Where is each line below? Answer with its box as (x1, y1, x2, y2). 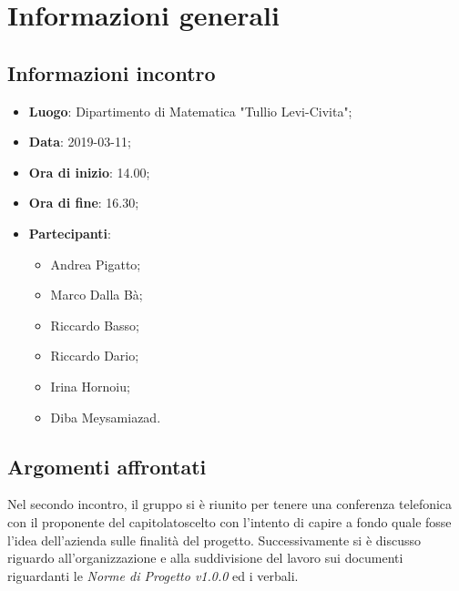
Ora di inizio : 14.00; (28, 162, 150, 181)
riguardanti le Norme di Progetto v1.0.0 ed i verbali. (7, 566, 299, 585)
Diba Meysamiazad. (50, 407, 161, 426)
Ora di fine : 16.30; (28, 193, 139, 212)
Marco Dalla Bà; (50, 285, 143, 304)
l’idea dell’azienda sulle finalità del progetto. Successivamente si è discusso (7, 530, 421, 549)
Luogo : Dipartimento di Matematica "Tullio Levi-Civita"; (28, 101, 352, 120)
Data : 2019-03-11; (28, 132, 131, 151)
